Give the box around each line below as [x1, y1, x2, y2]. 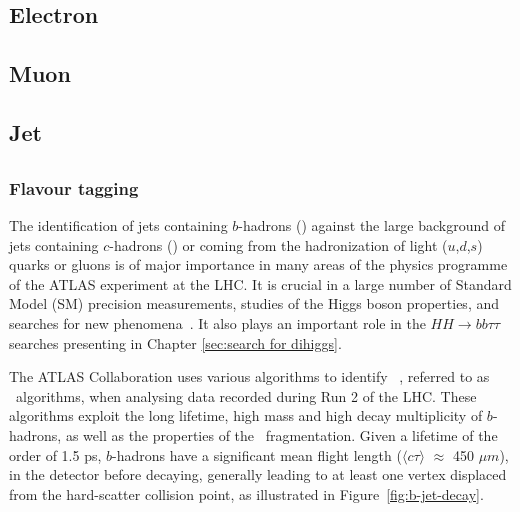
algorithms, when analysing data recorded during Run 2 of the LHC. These [15, 385, 477, 406]
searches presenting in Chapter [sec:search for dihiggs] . [9, 332, 342, 353]
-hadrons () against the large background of [238, 215, 506, 236]
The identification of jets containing [9, 215, 228, 236]
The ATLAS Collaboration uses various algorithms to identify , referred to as [9, 366, 490, 387]
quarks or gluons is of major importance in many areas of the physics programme [9, 254, 508, 275]
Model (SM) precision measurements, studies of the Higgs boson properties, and [9, 293, 499, 314]
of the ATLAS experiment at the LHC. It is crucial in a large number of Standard [9, 273, 512, 294]
